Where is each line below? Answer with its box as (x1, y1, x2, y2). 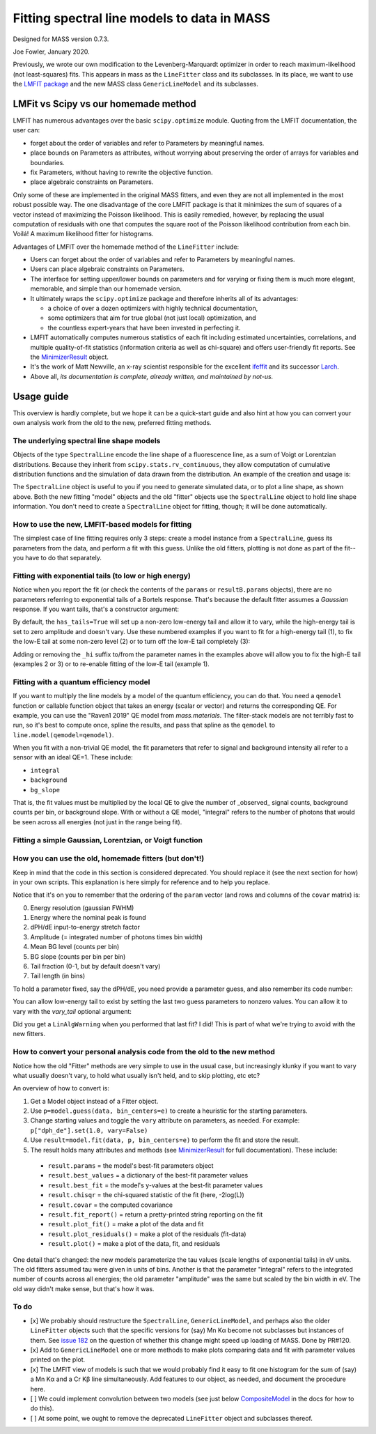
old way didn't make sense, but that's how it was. (13, 1284, 155, 1293)
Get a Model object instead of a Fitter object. (30, 1097, 159, 1105)
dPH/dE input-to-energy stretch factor (30, 923, 141, 932)
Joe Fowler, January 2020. (13, 47, 90, 56)
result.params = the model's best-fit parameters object (47, 1162, 214, 1170)
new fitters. (13, 1030, 46, 1038)
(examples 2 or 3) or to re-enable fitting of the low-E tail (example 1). (13, 659, 210, 668)
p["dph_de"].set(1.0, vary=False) (30, 1126, 148, 1134)
